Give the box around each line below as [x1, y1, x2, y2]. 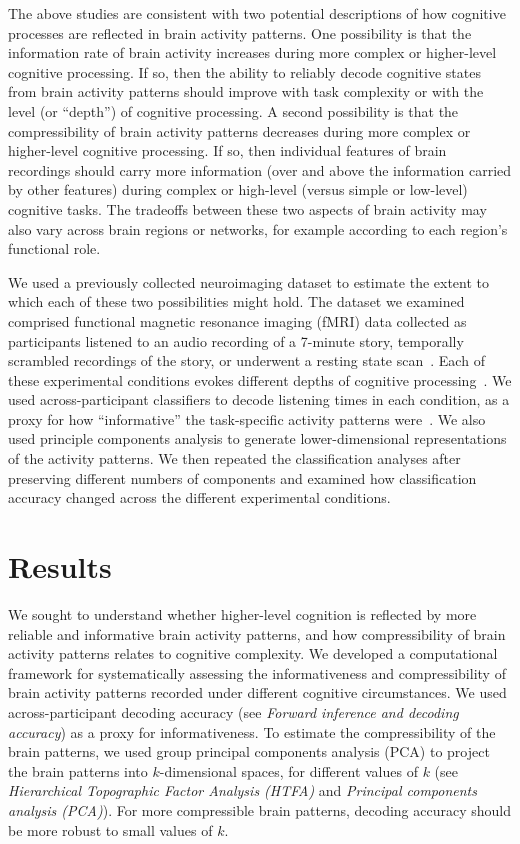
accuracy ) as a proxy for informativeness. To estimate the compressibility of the [8, 721, 496, 742]
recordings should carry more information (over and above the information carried [8, 159, 512, 180]
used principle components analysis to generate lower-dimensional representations [8, 428, 507, 449]
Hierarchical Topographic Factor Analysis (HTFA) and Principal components [8, 780, 477, 801]
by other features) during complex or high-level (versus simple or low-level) [8, 179, 468, 200]
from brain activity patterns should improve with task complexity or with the [8, 81, 484, 102]
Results [8, 546, 112, 587]
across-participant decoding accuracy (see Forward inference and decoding [8, 701, 459, 722]
